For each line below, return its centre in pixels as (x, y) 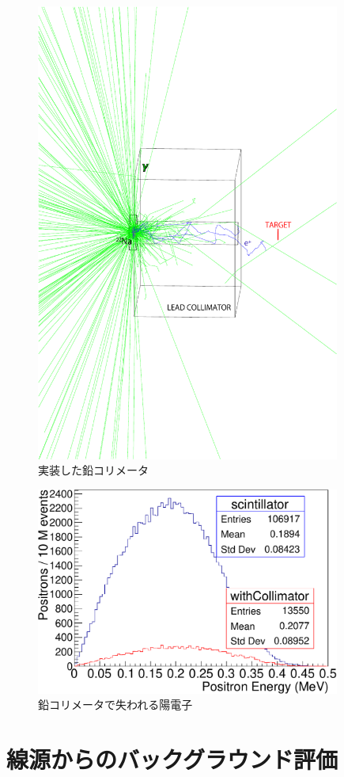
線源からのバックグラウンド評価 (172, 759)
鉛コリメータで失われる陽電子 (115, 705)
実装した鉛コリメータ (93, 470)
